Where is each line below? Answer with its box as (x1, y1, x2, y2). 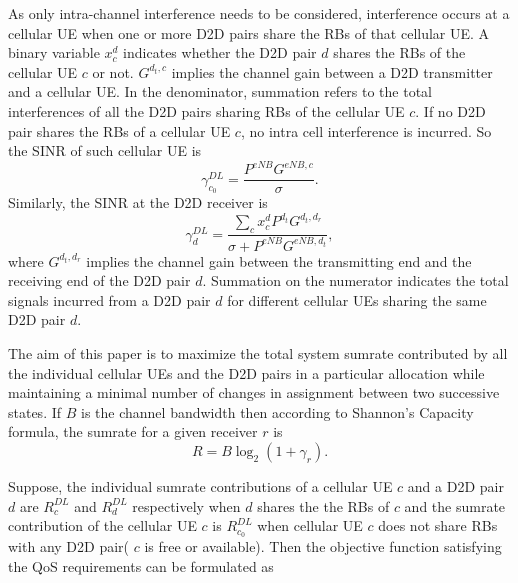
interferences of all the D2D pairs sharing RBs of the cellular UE (8, 100, 405, 121)
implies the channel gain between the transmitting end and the (86, 250, 472, 271)
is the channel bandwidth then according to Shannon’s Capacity (81, 401, 474, 422)
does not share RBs (378, 515, 498, 536)
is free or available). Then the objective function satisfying (144, 535, 502, 556)
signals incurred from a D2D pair (8, 289, 211, 310)
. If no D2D (415, 100, 486, 121)
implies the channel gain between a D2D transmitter (171, 61, 493, 82)
